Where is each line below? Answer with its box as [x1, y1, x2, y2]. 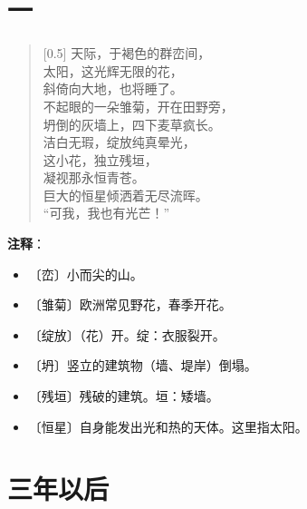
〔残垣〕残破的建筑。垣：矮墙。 [28, 387, 219, 406]
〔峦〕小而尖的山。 [28, 264, 143, 283]
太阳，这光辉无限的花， [43, 61, 183, 80]
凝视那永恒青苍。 [43, 168, 145, 187]
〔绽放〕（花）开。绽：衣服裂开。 [28, 325, 225, 344]
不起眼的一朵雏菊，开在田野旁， [43, 96, 234, 115]
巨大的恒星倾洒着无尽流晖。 [43, 185, 208, 204]
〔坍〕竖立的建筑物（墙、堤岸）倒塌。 [28, 356, 257, 375]
